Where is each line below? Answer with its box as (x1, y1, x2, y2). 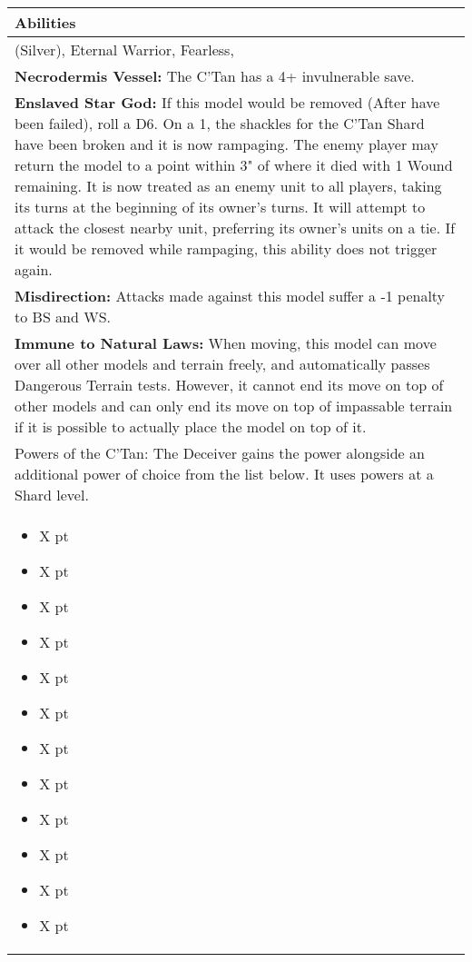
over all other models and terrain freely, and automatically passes (15, 353, 430, 374)
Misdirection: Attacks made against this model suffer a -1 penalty (15, 285, 446, 306)
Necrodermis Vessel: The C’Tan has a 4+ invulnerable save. (15, 65, 415, 86)
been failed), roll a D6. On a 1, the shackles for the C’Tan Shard (15, 113, 425, 134)
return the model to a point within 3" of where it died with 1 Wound (15, 154, 453, 175)
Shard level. (15, 484, 89, 505)
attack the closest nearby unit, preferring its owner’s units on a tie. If (15, 217, 456, 238)
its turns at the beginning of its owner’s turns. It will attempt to (15, 196, 426, 217)
